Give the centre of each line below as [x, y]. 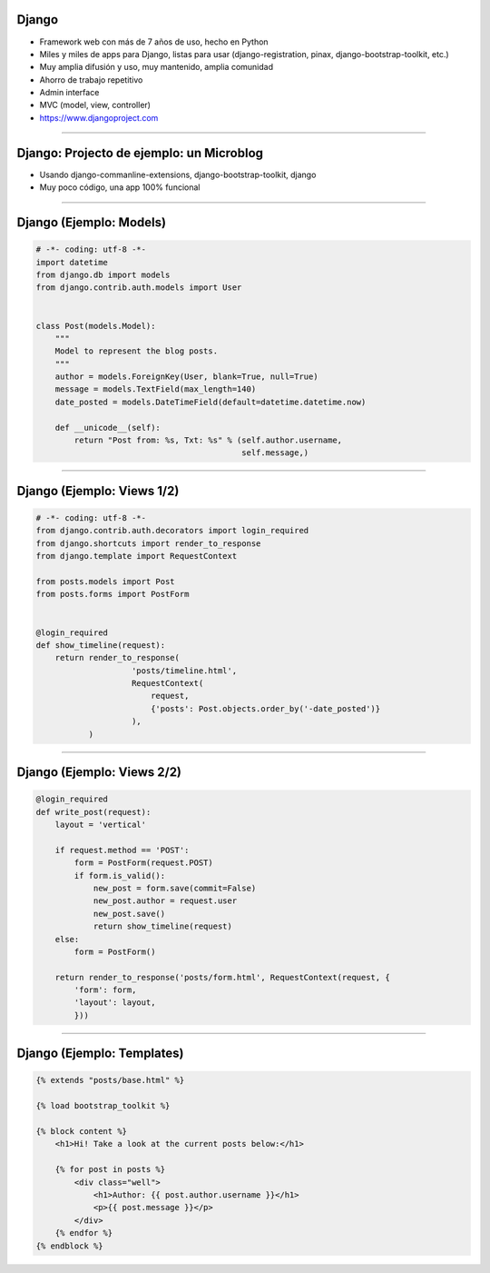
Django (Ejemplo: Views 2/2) [99, 772]
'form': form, [105, 990]
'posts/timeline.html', [185, 671]
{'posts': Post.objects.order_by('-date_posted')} [265, 708]
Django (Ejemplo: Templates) [100, 1054]
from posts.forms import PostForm [113, 594]
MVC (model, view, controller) [95, 105]
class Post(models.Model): [96, 326]
